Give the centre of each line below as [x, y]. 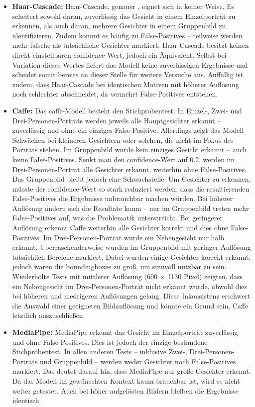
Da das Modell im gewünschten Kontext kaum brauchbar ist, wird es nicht [126, 380]
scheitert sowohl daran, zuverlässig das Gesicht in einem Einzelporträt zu [124, 16]
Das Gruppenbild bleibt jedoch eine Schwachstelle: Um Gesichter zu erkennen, [131, 179]
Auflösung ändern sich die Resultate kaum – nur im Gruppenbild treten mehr [130, 208]
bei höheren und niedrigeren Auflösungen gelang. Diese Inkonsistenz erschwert [131, 296]
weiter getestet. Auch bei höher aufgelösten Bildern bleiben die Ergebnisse [126, 390]
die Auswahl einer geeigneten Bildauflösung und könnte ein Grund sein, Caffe [130, 305]
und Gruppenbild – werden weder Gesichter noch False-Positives [138, 361]
